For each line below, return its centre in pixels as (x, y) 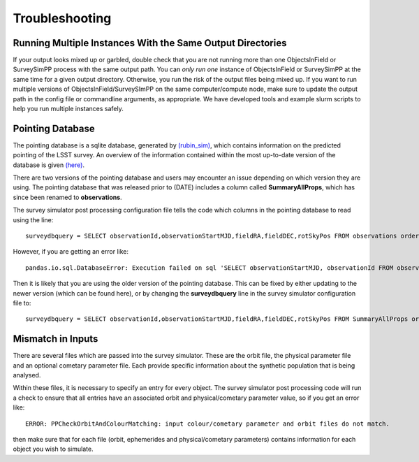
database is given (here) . (49, 165)
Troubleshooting (62, 18)
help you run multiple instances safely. (68, 109)
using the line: (33, 219)
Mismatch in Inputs (56, 339)
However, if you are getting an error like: (71, 252)
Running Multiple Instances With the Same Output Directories (150, 43)
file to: (22, 303)
